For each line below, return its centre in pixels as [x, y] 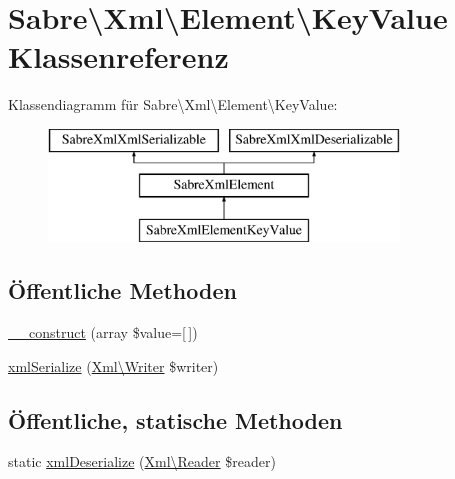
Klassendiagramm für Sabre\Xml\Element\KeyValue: [173, 104]
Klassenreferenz [118, 56]
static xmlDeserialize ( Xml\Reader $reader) [142, 461]
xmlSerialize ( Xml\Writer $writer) [113, 365]
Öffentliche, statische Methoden [175, 419]
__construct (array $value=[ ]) [103, 332]
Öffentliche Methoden [122, 290]
